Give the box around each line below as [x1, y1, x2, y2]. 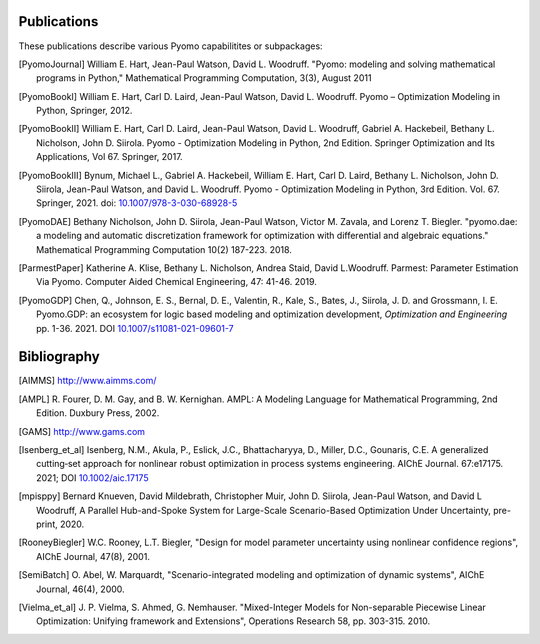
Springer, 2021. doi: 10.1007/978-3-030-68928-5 [36, 197, 238, 209]
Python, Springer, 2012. [36, 105, 133, 117]
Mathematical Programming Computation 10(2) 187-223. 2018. [36, 243, 292, 255]
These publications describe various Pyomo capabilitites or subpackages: [18, 40, 324, 52]
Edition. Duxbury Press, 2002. [36, 407, 160, 419]
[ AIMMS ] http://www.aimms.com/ [18, 375, 157, 387]
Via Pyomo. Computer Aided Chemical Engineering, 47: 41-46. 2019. [36, 276, 317, 288]
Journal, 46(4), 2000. [36, 583, 125, 595]
